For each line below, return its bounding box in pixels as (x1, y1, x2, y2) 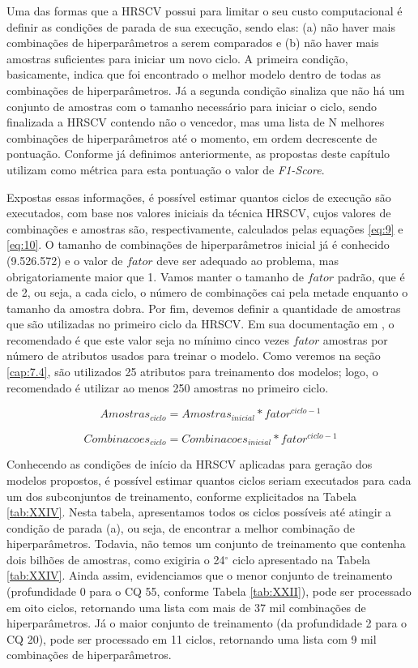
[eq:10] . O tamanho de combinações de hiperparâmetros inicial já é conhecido (6, 236, 390, 253)
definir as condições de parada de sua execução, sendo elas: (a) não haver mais (6, 18, 396, 35)
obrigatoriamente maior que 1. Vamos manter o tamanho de (6, 268, 304, 285)
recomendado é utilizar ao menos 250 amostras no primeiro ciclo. (6, 379, 329, 396)
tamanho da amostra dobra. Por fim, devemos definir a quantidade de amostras (6, 299, 401, 316)
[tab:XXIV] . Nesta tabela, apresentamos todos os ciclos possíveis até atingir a (6, 503, 391, 520)
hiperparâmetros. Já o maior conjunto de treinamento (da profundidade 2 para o (6, 614, 407, 632)
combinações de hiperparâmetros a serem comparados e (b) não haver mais (6, 34, 379, 51)
